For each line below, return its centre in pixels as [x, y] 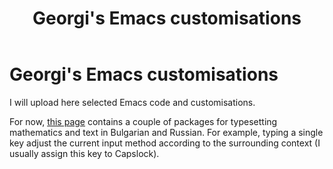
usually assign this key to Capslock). [84, 153]
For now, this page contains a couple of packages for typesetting [143, 121]
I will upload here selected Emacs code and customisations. [132, 102]
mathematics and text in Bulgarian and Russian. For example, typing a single [166, 132]
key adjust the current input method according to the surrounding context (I [165, 143]
